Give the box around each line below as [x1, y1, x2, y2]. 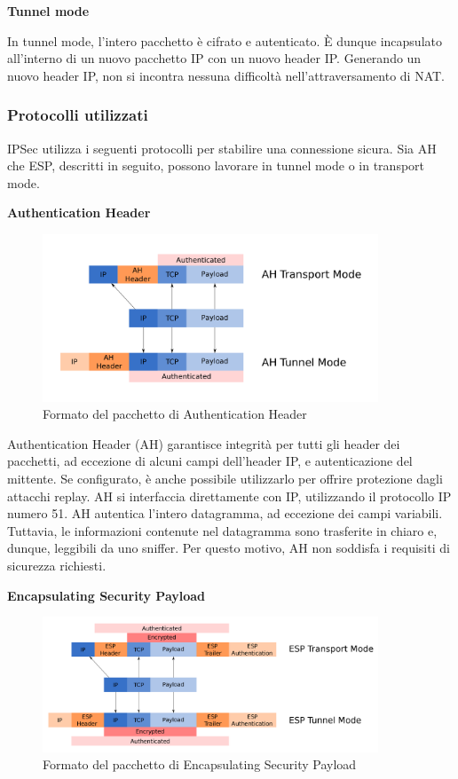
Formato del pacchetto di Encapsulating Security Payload [43, 755, 357, 774]
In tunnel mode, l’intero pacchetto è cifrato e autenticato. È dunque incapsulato [7, 31, 442, 50]
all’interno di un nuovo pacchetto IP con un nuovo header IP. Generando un [7, 49, 422, 67]
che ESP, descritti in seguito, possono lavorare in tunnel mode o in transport [7, 156, 425, 175]
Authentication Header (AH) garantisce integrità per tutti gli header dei [7, 434, 400, 452]
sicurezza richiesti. [7, 555, 107, 574]
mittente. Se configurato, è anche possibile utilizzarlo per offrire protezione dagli [7, 468, 443, 487]
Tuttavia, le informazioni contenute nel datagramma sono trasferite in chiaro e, [7, 521, 438, 539]
